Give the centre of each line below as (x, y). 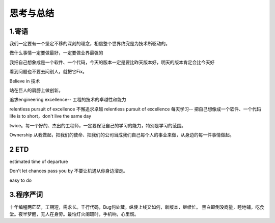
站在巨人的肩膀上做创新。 (36, 90)
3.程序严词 (26, 195)
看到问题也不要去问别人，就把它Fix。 (48, 72)
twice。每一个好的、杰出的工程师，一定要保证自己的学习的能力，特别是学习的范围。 (98, 125)
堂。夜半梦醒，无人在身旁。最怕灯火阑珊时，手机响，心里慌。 (74, 214)
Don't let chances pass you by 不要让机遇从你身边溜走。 (69, 171)
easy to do (21, 180)
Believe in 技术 (25, 81)
